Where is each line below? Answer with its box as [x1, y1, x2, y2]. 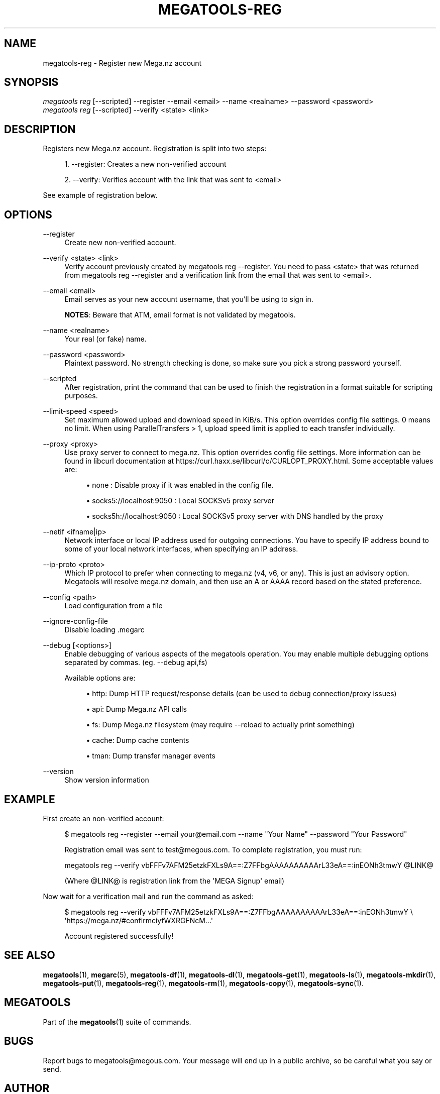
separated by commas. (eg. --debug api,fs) [64, 658, 207, 667]
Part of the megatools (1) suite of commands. [43, 1017, 191, 1026]
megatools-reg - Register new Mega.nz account [43, 58, 202, 67]
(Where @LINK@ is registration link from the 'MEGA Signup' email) [64, 876, 285, 885]
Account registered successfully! [64, 931, 174, 940]
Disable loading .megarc [64, 625, 145, 634]
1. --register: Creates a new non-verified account [64, 160, 227, 169]
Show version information [64, 776, 149, 785]
